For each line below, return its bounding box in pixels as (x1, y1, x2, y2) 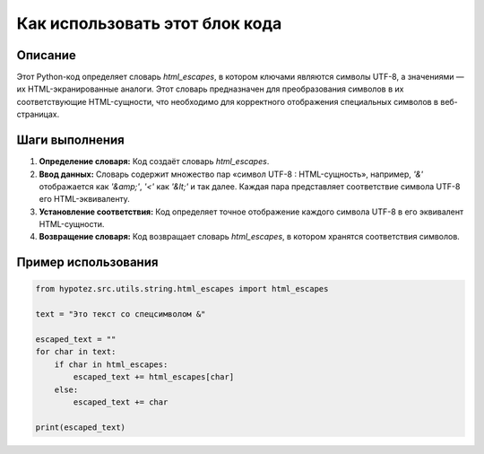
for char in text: (35, 346, 117, 357)
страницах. (16, 109, 60, 120)
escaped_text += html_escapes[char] (73, 372, 235, 382)
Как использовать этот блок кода (16, 13, 282, 33)
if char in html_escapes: (54, 359, 169, 370)
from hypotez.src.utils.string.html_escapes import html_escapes (35, 284, 329, 294)
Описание (16, 48, 76, 63)
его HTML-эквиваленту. (39, 194, 130, 205)
